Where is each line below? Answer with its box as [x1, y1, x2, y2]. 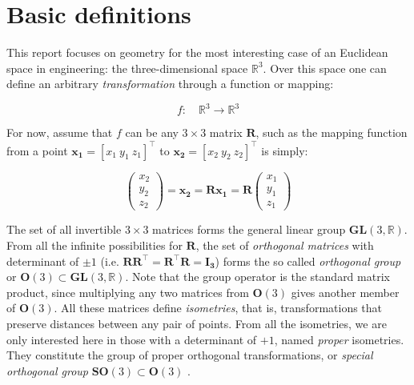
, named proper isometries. [274, 331, 404, 347]
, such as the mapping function [255, 124, 408, 141]
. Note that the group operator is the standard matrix [125, 268, 390, 285]
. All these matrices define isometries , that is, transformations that [54, 299, 383, 316]
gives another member [291, 283, 400, 300]
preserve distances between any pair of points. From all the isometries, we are [6, 315, 387, 331]
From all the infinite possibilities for [6, 236, 183, 253]
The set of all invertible [6, 221, 122, 238]
